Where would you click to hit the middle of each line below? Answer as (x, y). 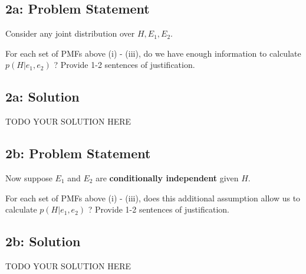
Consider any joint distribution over (70, 33)
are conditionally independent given (167, 177)
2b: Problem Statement (78, 153)
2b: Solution (43, 241)
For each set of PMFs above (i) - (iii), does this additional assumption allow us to (153, 198)
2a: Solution (42, 97)
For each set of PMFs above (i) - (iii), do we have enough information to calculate (153, 53)
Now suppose (29, 177)
